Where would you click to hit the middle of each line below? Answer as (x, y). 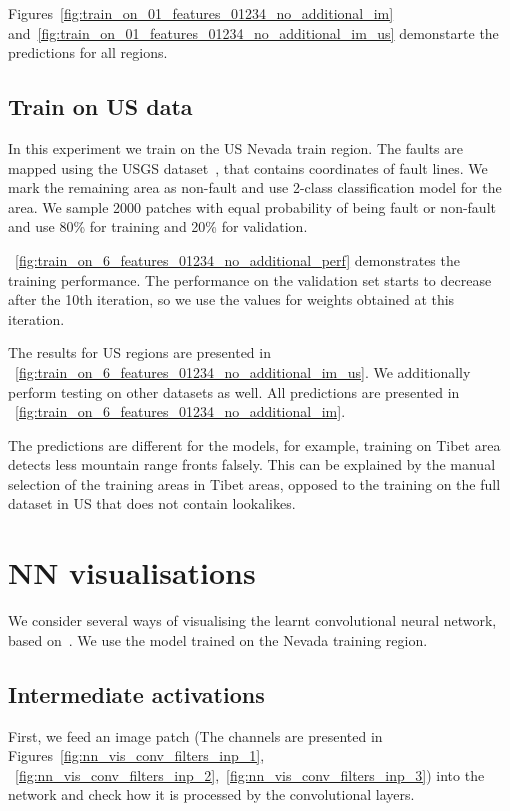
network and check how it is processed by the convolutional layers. (211, 794)
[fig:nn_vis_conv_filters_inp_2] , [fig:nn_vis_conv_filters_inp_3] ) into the (250, 774)
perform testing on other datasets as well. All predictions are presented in (234, 391)
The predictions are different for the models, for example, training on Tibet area (254, 444)
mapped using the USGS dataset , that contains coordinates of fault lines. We (248, 167)
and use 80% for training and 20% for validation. (158, 226)
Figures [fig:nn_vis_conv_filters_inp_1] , (136, 755)
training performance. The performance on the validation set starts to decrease (250, 279)
